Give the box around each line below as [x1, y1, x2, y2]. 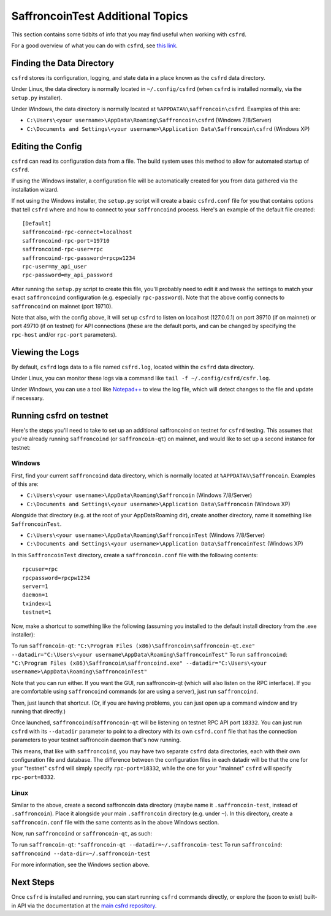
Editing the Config [11, 141, 82, 152]
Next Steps [11, 877, 55, 888]
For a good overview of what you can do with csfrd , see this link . [11, 42, 178, 49]
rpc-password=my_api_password [22, 272, 113, 279]
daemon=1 [22, 592, 48, 598]
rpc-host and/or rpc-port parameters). [11, 331, 117, 338]
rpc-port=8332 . [11, 773, 55, 780]
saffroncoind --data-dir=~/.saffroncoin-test [11, 850, 151, 857]
